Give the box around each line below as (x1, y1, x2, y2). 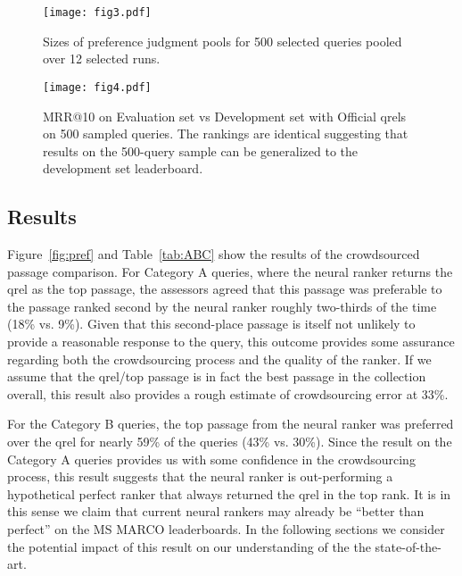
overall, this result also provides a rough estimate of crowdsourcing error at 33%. (7, 384, 449, 403)
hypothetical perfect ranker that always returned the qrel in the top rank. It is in (7, 484, 451, 503)
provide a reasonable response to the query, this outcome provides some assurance (7, 332, 455, 351)
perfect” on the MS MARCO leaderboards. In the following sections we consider (7, 519, 445, 538)
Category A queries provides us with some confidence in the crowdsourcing (7, 449, 416, 468)
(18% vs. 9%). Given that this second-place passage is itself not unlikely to (7, 314, 416, 333)
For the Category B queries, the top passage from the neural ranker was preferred (7, 414, 454, 433)
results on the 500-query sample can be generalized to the (43, 141, 359, 160)
